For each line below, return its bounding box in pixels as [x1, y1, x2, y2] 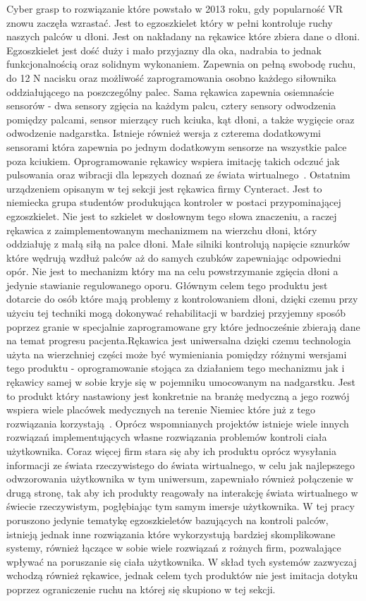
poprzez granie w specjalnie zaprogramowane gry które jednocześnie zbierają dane [6, 319, 360, 334]
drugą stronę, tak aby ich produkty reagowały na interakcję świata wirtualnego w [6, 485, 358, 499]
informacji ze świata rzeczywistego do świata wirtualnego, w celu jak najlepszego [6, 457, 355, 472]
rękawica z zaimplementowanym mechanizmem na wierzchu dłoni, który [6, 222, 317, 237]
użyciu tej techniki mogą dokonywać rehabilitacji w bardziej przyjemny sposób [6, 305, 346, 320]
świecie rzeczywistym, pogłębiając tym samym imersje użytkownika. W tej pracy [6, 499, 355, 514]
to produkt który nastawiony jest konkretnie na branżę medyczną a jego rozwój [6, 388, 350, 403]
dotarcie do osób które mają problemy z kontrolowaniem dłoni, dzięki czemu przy [6, 291, 358, 306]
